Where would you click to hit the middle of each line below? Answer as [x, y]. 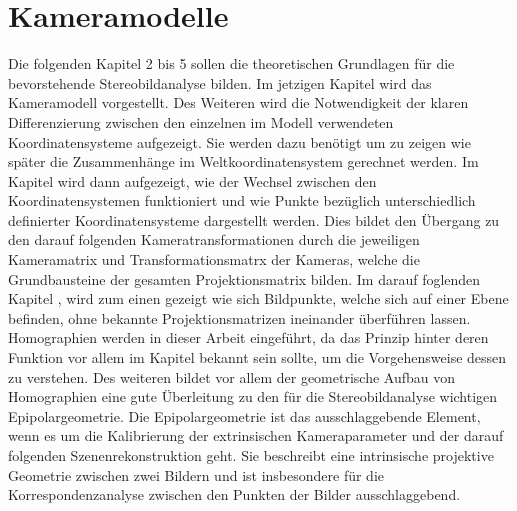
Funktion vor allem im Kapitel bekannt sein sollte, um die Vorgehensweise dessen [257, 357]
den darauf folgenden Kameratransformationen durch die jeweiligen [214, 239]
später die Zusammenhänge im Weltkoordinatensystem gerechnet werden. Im [243, 161]
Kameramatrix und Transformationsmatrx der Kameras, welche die [214, 259]
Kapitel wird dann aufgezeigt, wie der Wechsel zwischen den [192, 180]
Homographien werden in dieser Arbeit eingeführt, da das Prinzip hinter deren [248, 337]
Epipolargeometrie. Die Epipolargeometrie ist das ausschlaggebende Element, [244, 415]
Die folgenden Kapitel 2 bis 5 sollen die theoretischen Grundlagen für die [231, 63]
